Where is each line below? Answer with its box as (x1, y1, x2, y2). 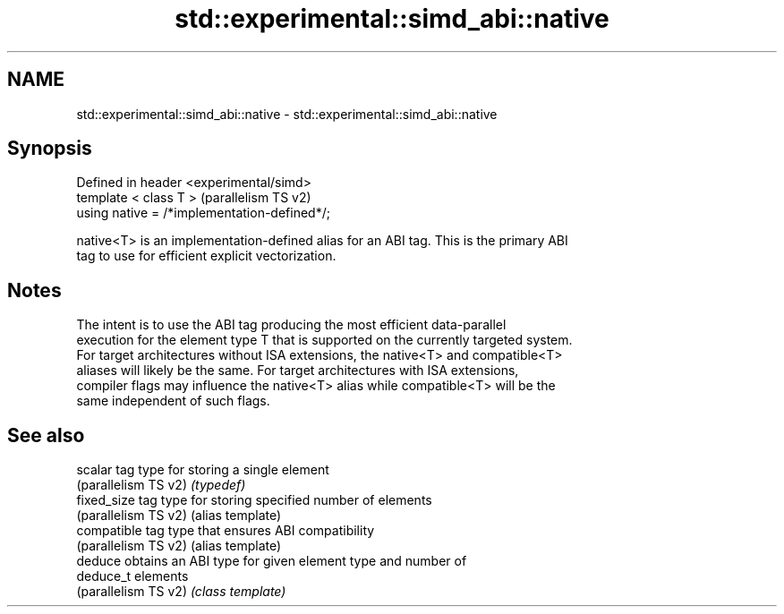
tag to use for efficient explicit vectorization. (76, 248, 337, 264)
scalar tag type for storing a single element (76, 462, 329, 478)
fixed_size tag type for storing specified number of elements (76, 492, 432, 508)
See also (7, 423, 85, 447)
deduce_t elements (76, 568, 189, 584)
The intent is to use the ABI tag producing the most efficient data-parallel (76, 317, 507, 333)
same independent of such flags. (76, 393, 270, 409)
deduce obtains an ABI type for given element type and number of (76, 553, 467, 569)
